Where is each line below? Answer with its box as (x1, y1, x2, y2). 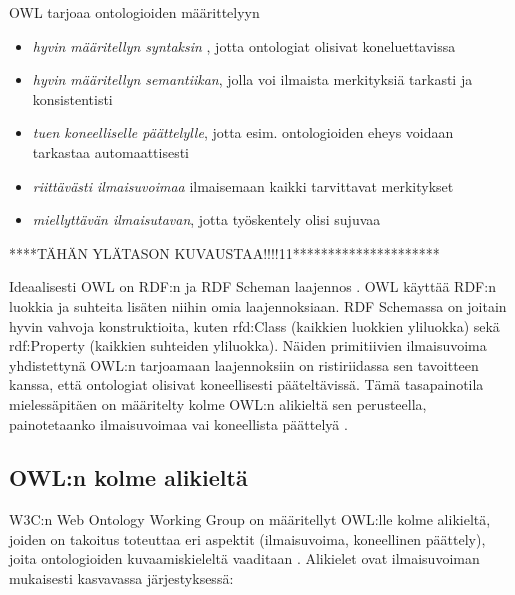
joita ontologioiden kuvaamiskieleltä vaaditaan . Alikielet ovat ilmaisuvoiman (9, 548, 480, 569)
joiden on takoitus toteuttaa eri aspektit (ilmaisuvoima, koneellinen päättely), (9, 528, 486, 549)
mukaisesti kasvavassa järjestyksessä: (9, 568, 234, 589)
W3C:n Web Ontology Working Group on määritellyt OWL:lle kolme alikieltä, (9, 509, 491, 530)
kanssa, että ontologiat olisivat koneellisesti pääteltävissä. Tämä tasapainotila (9, 374, 484, 395)
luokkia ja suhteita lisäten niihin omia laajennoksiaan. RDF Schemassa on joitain (9, 295, 507, 316)
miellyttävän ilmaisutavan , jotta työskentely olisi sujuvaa (32, 209, 381, 230)
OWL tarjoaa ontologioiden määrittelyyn (9, 2, 260, 22)
